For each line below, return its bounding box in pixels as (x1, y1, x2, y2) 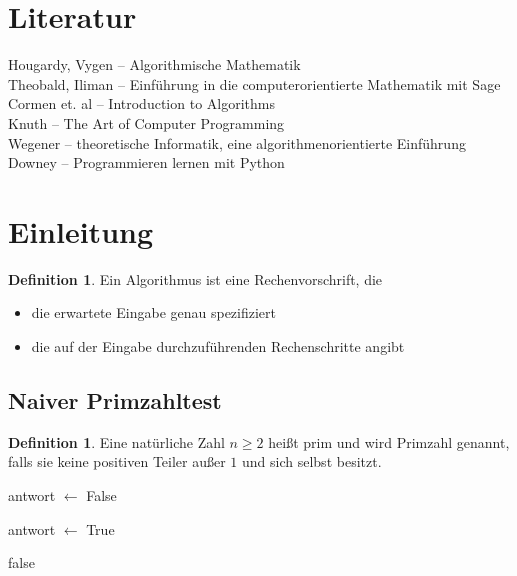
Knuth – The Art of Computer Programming (8, 112, 285, 133)
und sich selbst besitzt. (242, 451, 382, 472)
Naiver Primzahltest (8, 384, 222, 415)
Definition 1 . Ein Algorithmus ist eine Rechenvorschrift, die (8, 268, 383, 289)
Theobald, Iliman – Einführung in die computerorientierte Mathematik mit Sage (8, 73, 501, 94)
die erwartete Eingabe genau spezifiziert (31, 302, 277, 323)
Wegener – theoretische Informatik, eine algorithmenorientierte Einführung (8, 132, 466, 153)
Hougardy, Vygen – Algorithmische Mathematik (8, 54, 301, 75)
